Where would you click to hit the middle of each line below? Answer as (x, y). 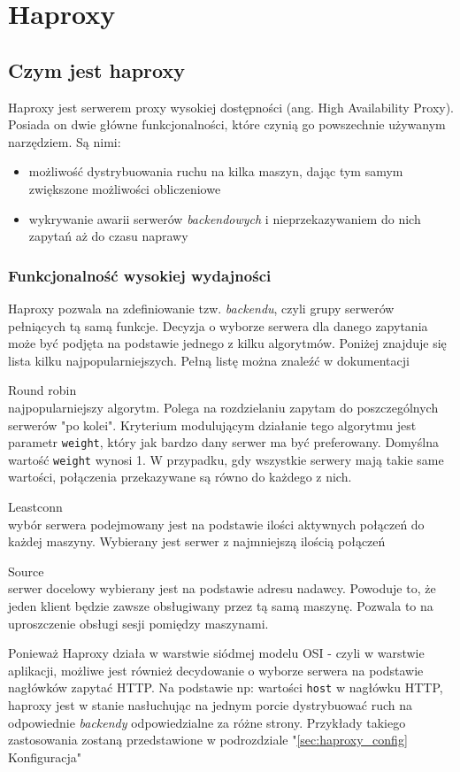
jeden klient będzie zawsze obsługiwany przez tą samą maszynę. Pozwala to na (221, 605)
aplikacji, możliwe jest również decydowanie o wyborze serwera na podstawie (216, 670)
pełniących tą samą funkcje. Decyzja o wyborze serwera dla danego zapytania (218, 325)
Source (26, 571)
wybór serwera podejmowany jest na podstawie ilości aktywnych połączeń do (216, 524)
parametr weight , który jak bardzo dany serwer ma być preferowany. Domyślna (223, 442)
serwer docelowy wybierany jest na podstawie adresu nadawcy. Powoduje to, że (222, 588)
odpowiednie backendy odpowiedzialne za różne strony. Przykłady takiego (207, 722)
